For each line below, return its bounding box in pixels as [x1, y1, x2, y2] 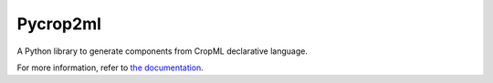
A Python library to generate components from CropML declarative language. [16, 46, 308, 57]
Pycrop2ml [16, 14, 102, 34]
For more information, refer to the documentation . [16, 62, 205, 73]
